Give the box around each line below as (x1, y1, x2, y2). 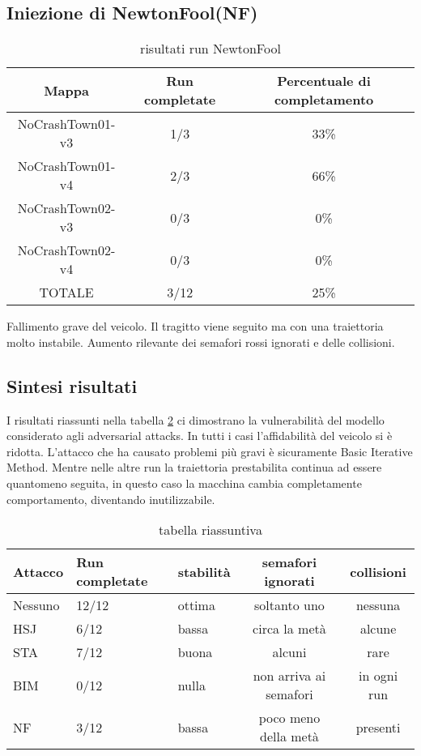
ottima (177, 596, 215, 615)
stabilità (177, 562, 231, 581)
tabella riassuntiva (159, 520, 262, 540)
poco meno (258, 708, 321, 728)
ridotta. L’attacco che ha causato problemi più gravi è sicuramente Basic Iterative (6, 442, 413, 459)
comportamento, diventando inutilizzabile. (6, 490, 215, 507)
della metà (259, 727, 319, 746)
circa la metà (253, 619, 326, 639)
